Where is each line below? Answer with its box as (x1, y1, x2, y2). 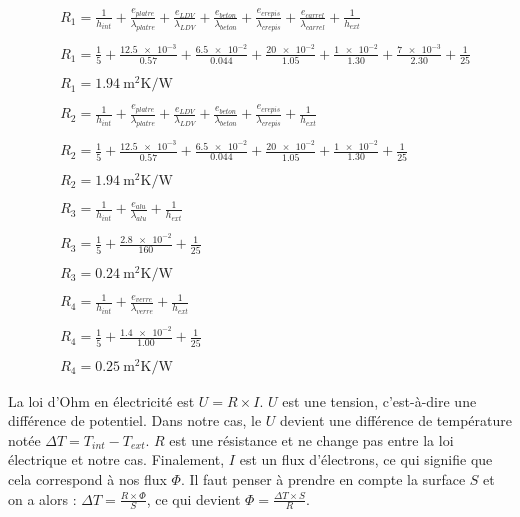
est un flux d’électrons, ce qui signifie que (239, 449, 493, 470)
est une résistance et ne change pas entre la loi (169, 429, 454, 450)
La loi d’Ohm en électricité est (8, 390, 195, 411)
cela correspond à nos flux (8, 469, 167, 490)
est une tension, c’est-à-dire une (282, 390, 477, 411)
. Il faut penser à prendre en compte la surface (180, 469, 466, 490)
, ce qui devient (146, 488, 241, 509)
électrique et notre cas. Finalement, (8, 449, 225, 470)
